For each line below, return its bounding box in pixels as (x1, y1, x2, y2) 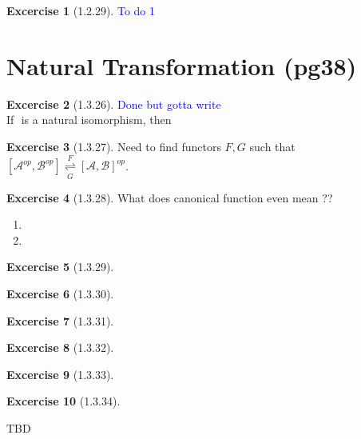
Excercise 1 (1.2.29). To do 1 (6, 2, 155, 18)
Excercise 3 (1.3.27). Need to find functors (6, 138, 221, 154)
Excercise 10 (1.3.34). (6, 393, 121, 409)
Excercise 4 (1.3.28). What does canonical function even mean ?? (6, 189, 333, 206)
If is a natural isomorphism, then (6, 111, 172, 128)
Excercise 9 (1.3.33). (6, 365, 114, 382)
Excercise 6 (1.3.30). (6, 285, 114, 301)
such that (249, 138, 296, 154)
